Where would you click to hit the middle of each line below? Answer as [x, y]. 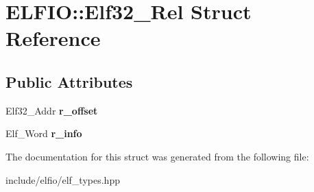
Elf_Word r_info [44, 133]
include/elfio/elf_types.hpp [63, 179]
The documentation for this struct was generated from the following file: [157, 156]
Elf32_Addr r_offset [52, 110]
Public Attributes [69, 81]
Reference [53, 38]
